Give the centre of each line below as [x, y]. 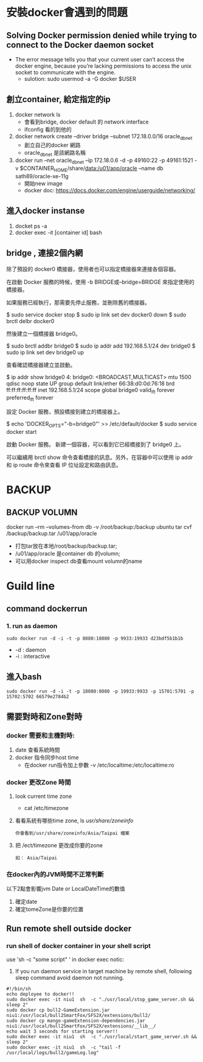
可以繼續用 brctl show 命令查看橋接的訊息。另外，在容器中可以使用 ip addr [100, 458]
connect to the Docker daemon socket [80, 45]
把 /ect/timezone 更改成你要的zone [59, 845]
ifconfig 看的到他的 [48, 129]
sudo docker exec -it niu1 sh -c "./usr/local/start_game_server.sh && [102, 1036]
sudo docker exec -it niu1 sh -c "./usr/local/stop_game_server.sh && [100, 999]
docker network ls [38, 114]
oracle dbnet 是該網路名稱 [55, 153]
